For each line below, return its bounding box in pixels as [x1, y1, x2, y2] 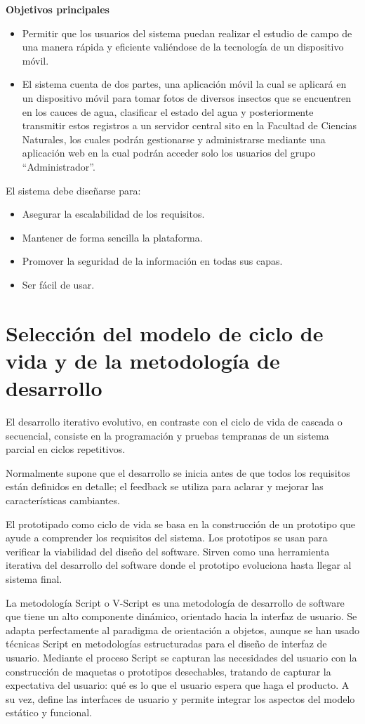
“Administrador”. [22, 159, 95, 173]
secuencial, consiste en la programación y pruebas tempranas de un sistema [6, 428, 329, 442]
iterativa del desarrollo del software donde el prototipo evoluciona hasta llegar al [6, 558, 352, 572]
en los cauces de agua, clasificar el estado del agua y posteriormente [22, 104, 314, 119]
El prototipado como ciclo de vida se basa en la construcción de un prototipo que [6, 516, 355, 531]
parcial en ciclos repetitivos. [6, 442, 126, 456]
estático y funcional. [6, 705, 92, 720]
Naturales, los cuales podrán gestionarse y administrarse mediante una [22, 131, 326, 146]
